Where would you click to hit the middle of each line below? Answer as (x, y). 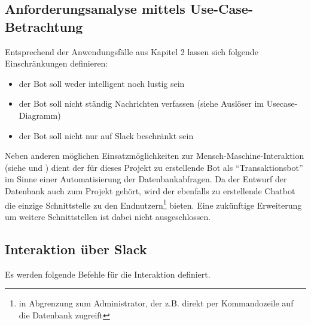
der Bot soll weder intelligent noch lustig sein (102, 83)
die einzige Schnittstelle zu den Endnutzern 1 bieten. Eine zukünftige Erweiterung (153, 204)
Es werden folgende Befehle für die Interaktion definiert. (108, 274)
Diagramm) (40, 115)
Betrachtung (44, 26)
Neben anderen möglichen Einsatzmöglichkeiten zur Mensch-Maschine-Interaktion (155, 156)
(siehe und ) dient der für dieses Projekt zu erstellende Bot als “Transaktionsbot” (154, 167)
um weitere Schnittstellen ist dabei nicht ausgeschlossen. (108, 216)
